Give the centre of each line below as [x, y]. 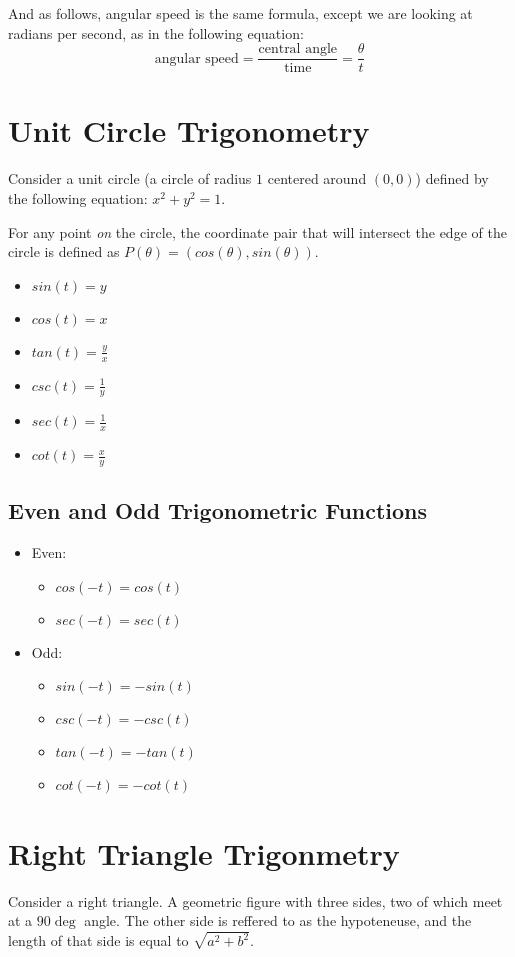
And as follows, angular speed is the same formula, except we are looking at [240, 13]
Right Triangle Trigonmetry [204, 852]
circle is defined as [64, 251]
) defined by [452, 178]
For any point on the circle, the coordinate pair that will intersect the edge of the [257, 231]
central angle [298, 49]
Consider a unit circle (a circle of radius [130, 178]
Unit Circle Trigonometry [189, 130]
